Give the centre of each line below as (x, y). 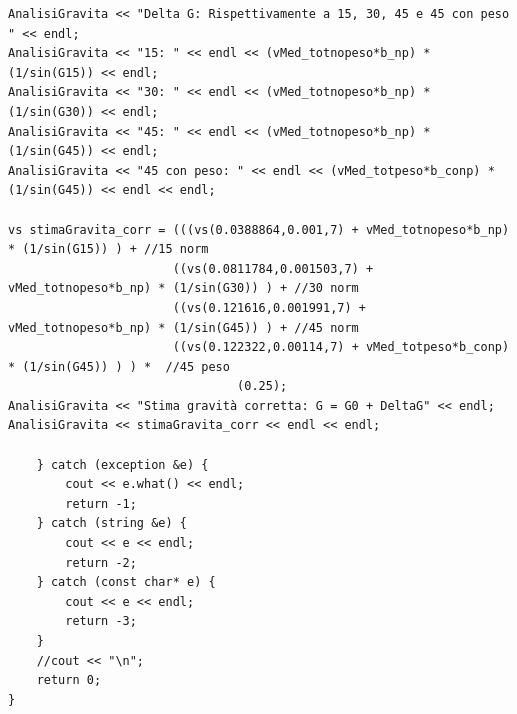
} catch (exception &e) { (122, 464)
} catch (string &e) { (111, 523)
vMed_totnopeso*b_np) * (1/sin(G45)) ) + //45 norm (183, 327)
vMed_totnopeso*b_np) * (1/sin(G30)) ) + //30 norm (183, 288)
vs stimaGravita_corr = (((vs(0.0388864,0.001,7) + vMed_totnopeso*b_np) (259, 229)
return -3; (101, 621)
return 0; (69, 680)
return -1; (101, 503)
